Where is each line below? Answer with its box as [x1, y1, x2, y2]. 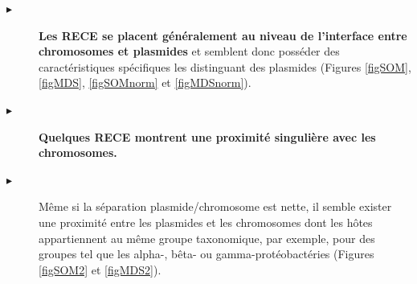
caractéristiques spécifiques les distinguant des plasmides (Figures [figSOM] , [39, 58, 411, 75]
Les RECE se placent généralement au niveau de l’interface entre [39, 27, 407, 43]
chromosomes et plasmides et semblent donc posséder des [39, 43, 340, 60]
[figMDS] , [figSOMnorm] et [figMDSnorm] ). [39, 74, 251, 91]
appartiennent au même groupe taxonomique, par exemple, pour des [39, 229, 375, 246]
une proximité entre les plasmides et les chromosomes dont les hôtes [39, 213, 373, 230]
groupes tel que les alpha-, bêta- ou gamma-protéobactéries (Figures [39, 245, 374, 262]
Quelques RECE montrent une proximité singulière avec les [39, 128, 376, 145]
